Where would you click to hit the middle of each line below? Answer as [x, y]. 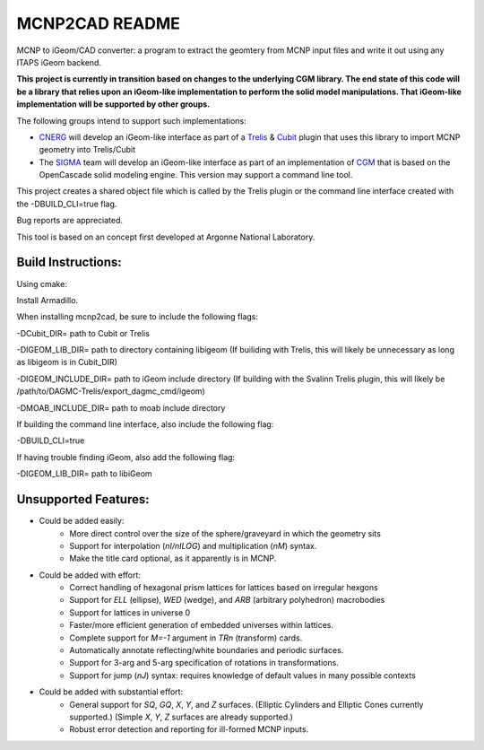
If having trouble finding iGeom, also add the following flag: [126, 457]
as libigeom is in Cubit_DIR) [67, 362]
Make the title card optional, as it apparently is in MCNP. [173, 558]
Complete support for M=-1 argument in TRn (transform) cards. [186, 638]
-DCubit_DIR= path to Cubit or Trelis [83, 333]
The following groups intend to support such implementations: [131, 120]
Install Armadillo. [48, 300]
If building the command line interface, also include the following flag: [145, 424]
